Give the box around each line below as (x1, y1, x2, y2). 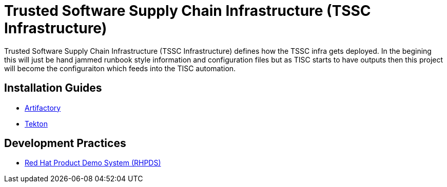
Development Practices (4, 137, 126, 150)
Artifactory (25, 103, 61, 112)
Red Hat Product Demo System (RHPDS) (25, 158, 161, 168)
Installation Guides (4, 81, 102, 95)
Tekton (25, 119, 48, 128)
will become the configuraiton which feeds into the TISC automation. (4, 64, 236, 73)
